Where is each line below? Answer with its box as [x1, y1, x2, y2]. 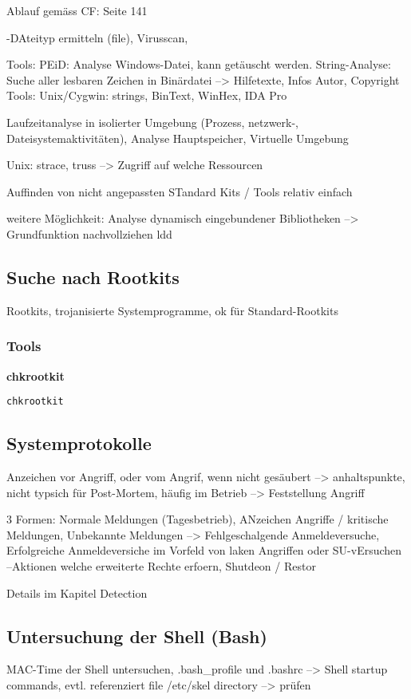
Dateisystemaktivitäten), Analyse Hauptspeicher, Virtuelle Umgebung [6, 129, 349, 146]
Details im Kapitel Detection [6, 584, 148, 601]
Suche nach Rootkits [6, 264, 180, 289]
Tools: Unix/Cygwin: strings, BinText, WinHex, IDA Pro [6, 87, 287, 104]
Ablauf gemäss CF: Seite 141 [6, 2, 148, 18]
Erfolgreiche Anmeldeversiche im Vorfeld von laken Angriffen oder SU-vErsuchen [6, 542, 402, 559]
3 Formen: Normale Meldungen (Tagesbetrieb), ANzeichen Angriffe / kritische [6, 511, 389, 527]
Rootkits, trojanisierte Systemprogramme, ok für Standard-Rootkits [6, 302, 338, 318]
